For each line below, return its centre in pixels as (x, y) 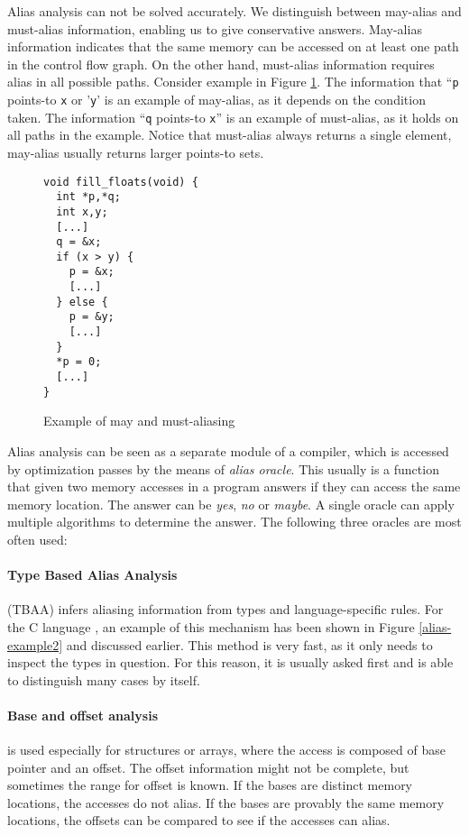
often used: (37, 539)
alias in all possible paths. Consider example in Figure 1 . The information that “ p (233, 82)
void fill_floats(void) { (121, 182)
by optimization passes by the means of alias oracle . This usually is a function (223, 468)
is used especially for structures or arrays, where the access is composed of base (226, 750)
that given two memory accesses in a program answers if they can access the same (234, 486)
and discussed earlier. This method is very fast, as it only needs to (249, 644)
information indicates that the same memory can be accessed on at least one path (233, 46)
